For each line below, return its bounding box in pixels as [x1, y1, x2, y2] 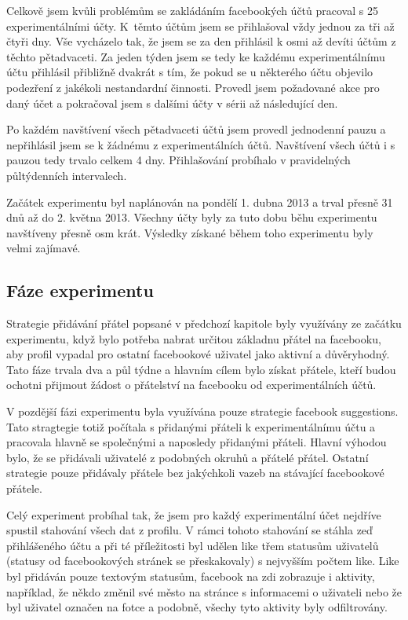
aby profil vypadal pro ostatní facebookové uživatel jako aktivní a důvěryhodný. [6, 346, 390, 362]
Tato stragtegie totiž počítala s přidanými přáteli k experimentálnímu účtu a [6, 418, 376, 435]
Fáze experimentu [6, 278, 154, 303]
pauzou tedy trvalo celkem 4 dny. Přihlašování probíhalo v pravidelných [6, 152, 351, 168]
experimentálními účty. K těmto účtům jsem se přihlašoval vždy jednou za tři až [6, 17, 395, 34]
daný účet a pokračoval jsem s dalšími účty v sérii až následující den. [6, 94, 338, 111]
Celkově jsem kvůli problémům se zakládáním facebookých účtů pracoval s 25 [6, 2, 378, 18]
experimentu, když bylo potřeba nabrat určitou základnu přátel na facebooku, [6, 330, 381, 347]
